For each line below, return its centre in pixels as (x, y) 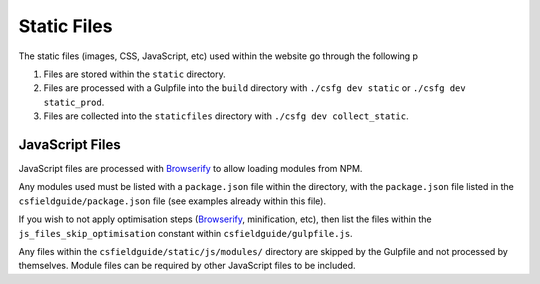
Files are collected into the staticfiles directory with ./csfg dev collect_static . (226, 116)
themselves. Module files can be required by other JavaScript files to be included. (187, 266)
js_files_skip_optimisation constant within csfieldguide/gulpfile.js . (186, 233)
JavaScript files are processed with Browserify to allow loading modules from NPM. (190, 169)
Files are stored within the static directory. (135, 74)
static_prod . (74, 102)
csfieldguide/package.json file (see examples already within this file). (172, 201)
